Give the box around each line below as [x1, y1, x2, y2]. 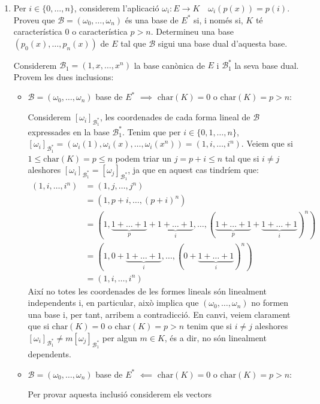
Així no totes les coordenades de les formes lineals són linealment [28, 284, 267, 297]
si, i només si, [194, 13, 243, 26]
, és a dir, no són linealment [164, 331, 267, 344]
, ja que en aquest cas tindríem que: [128, 163, 259, 176]
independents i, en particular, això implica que [28, 296, 199, 309]
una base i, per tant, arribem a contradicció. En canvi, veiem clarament [28, 308, 291, 320]
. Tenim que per [122, 125, 181, 138]
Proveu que [13, 13, 55, 26]
